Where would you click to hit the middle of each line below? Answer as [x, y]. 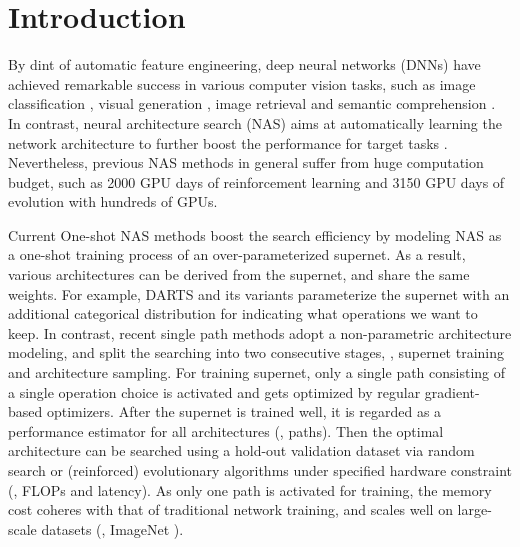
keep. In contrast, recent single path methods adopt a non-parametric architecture [260, 332]
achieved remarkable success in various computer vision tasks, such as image [242, 83]
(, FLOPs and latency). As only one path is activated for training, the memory [250, 489]
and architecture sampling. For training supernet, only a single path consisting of [257, 372]
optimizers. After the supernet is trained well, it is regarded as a [244, 411]
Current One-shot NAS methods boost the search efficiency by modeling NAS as [255, 234]
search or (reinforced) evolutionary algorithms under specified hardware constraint [260, 470]
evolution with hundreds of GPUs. [113, 201]
